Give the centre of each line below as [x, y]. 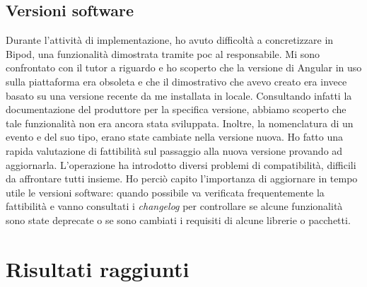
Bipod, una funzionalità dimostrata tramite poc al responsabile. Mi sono [163, 53]
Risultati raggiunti [98, 268]
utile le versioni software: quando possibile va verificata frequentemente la [165, 192]
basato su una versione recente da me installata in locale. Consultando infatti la [179, 95]
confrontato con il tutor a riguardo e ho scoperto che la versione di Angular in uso [184, 68]
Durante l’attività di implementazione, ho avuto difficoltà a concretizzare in [170, 40]
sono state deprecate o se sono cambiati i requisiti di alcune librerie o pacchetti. [178, 219]
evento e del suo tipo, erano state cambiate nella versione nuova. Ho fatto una [175, 137]
